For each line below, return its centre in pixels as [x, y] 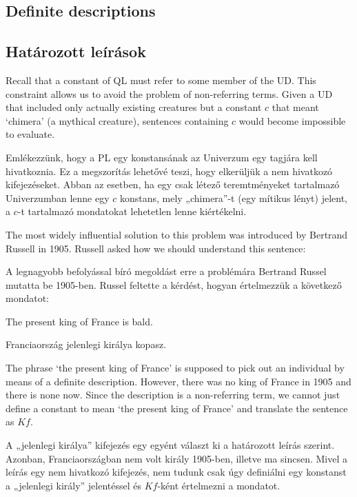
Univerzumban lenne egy [58, 197]
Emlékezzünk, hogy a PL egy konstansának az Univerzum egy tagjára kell [162, 157]
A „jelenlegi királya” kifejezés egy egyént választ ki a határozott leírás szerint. [170, 445]
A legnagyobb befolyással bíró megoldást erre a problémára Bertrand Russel [166, 271]
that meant [295, 107]
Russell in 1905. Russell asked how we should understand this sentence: [156, 248]
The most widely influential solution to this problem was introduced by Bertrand [177, 234]
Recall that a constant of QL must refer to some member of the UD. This [161, 80]
